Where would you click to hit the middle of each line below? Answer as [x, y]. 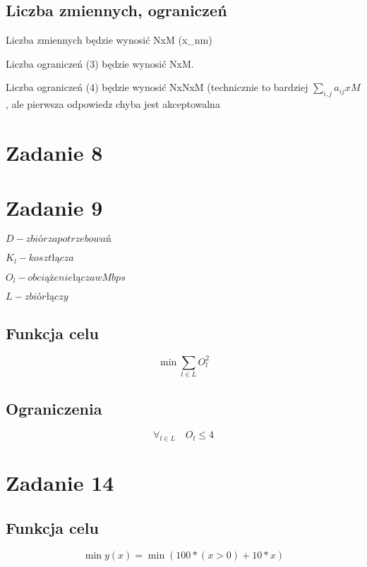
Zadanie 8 [54, 152]
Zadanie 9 [54, 208]
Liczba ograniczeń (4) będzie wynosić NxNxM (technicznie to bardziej [157, 87]
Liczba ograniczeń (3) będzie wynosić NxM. [100, 63]
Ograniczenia [54, 408]
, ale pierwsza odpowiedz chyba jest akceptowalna [113, 104]
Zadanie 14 [60, 483]
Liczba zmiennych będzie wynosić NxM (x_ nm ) [109, 40]
